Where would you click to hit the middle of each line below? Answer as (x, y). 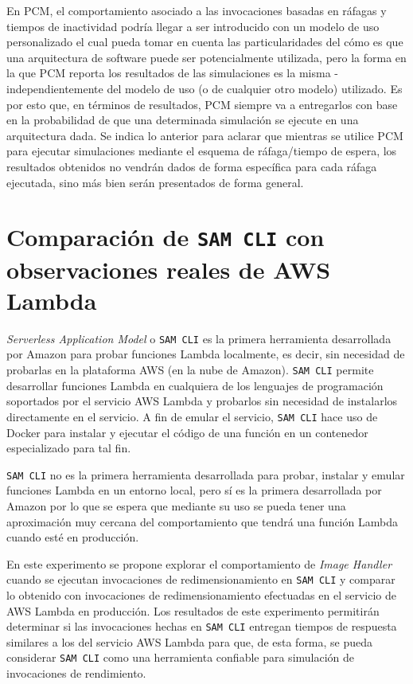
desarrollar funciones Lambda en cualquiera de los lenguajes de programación (195, 385)
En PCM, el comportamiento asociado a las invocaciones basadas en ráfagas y (197, 10)
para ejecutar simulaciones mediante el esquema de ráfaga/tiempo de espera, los (202, 151)
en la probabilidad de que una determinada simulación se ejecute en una (183, 120)
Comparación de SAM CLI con (166, 237)
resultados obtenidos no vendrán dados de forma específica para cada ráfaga (192, 166)
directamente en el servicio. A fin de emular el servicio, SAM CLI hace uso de (192, 416)
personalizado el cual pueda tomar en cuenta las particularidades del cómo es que (205, 42)
